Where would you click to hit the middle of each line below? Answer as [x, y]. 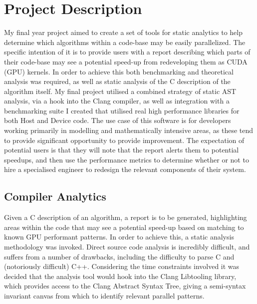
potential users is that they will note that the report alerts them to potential [122, 150]
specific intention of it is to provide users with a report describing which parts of [127, 52]
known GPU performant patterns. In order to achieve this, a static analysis [119, 237]
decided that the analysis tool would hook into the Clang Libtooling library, [120, 276]
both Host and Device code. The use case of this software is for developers [118, 120]
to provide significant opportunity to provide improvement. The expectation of [124, 140]
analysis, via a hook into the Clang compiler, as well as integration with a [117, 101]
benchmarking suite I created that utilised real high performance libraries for [122, 110]
